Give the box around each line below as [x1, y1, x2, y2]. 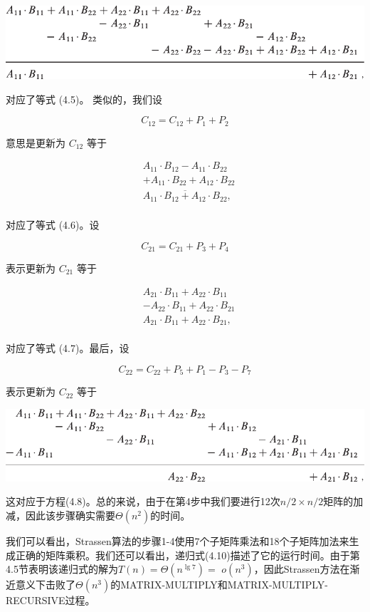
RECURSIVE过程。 [6, 593, 95, 608]
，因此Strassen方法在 [253, 561, 350, 576]
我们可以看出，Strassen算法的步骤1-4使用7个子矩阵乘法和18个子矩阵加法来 [6, 533, 349, 548]
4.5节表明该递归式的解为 [6, 561, 118, 576]
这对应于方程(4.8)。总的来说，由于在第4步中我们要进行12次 [6, 494, 280, 509]
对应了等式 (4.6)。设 [6, 217, 100, 232]
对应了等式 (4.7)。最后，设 [6, 341, 129, 356]
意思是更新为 [6, 135, 65, 150]
